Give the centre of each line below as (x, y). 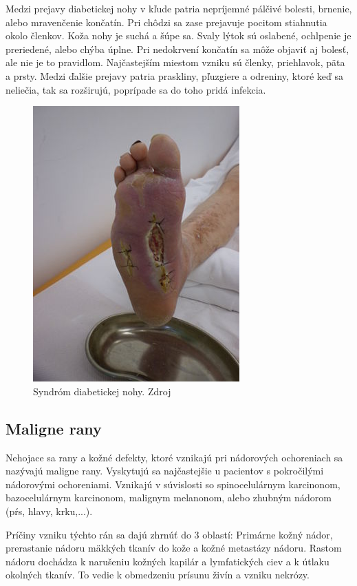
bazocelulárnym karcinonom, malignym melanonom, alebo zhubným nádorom (169, 498)
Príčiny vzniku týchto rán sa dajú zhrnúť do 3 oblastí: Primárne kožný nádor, (169, 534)
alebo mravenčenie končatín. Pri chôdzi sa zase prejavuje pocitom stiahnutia (166, 22)
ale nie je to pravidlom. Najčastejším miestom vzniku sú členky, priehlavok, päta (175, 62)
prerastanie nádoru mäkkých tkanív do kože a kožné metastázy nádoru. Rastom (174, 548)
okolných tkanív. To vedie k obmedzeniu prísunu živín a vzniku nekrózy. (158, 575)
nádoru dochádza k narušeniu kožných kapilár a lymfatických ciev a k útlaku (167, 561)
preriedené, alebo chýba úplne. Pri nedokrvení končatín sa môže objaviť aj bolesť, (177, 49)
